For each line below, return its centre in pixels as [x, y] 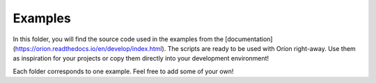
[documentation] [249, 39]
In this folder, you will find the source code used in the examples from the [118, 39]
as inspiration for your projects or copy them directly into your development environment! [141, 59]
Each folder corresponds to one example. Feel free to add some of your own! [123, 71]
